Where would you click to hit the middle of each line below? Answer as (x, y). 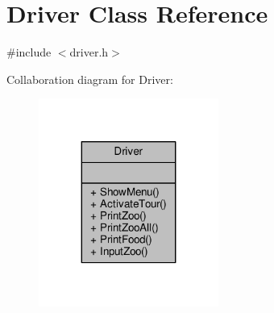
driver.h (89, 52)
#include (29, 52)
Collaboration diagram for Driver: (90, 79)
